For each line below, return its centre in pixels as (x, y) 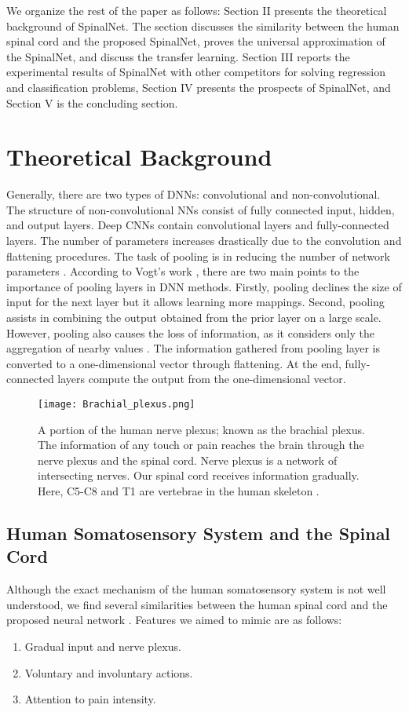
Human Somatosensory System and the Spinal (199, 533)
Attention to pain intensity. (90, 699)
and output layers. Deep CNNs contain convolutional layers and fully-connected (198, 225)
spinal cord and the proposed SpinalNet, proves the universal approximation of (196, 41)
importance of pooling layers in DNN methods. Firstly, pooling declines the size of (204, 286)
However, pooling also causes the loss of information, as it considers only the (190, 332)
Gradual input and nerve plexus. (103, 646)
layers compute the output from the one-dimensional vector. (202, 379)
